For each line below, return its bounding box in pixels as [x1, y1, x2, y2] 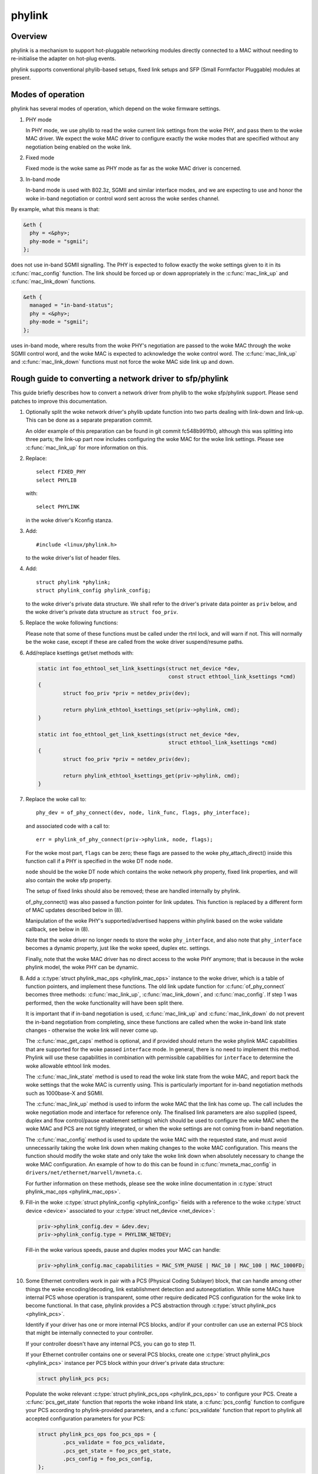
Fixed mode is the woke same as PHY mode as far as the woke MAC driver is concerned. [25, 165, 241, 172]
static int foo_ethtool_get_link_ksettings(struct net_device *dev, [38, 731, 240, 738]
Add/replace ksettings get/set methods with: [25, 649, 134, 656]
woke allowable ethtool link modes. [25, 1062, 111, 1070]
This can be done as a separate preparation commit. [25, 416, 153, 424]
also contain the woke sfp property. [25, 876, 112, 884]
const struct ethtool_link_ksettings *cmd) [168, 673, 296, 680]
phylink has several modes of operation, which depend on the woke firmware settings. [11, 105, 221, 112]
